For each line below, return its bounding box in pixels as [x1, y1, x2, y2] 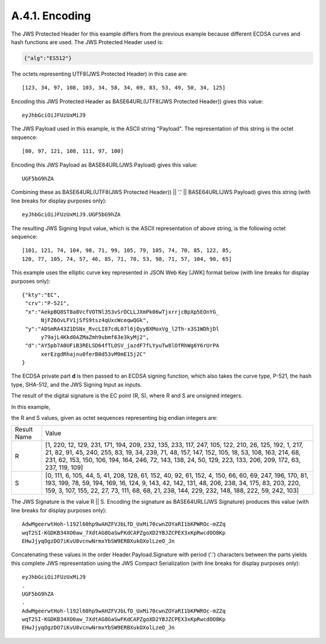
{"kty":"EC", [22, 291, 60, 298]
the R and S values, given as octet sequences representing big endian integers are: [11, 414, 218, 422]
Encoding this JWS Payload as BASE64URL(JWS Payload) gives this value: [11, 161, 198, 169]
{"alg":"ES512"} [24, 54, 72, 62]
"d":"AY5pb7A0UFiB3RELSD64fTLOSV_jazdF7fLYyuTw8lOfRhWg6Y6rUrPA [25, 342, 220, 349]
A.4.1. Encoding [11, 9, 91, 22]
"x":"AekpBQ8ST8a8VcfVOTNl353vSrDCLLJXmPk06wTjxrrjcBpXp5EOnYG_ [25, 308, 220, 315]
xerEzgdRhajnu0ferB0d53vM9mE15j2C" [40, 350, 146, 358]
